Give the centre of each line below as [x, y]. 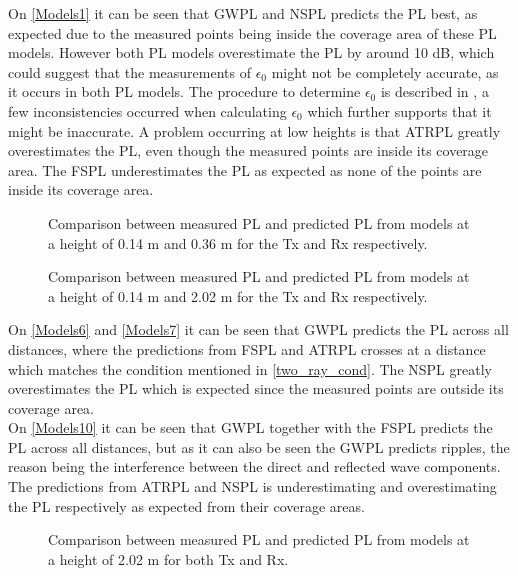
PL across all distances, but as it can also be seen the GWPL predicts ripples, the [259, 446]
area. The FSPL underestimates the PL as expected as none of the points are [245, 169]
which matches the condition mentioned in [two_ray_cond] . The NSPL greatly [250, 368]
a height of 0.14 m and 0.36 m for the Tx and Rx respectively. [238, 242]
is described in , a [434, 91]
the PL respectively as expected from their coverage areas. [186, 505]
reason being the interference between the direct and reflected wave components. [254, 466]
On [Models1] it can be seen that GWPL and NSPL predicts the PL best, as [243, 13]
